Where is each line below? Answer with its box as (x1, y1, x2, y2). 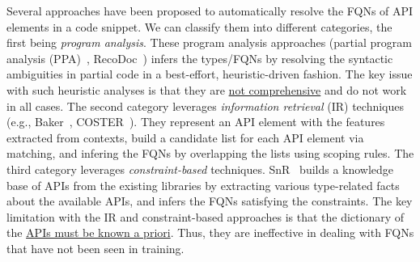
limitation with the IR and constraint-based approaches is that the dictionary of (6, 208, 405, 225)
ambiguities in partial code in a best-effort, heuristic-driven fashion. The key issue (6, 65, 413, 82)
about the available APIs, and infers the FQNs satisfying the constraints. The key (6, 192, 413, 209)
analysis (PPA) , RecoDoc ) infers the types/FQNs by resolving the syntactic (6, 49, 393, 66)
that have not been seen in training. (6, 239, 185, 256)
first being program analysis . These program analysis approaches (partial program (6, 34, 412, 51)
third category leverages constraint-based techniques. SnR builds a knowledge (6, 160, 394, 177)
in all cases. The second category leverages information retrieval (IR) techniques (6, 97, 405, 114)
